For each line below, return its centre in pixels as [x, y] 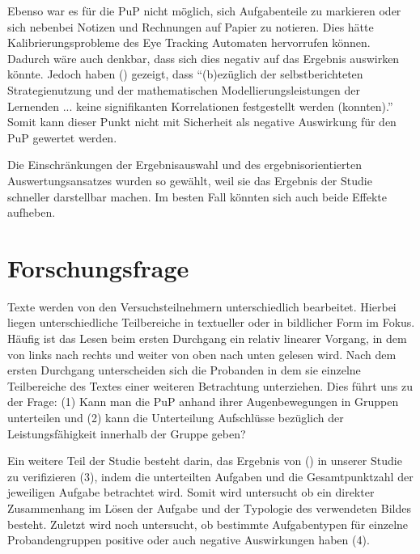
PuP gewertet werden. [62, 137]
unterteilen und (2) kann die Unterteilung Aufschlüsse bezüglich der [176, 417]
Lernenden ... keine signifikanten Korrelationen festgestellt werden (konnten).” [200, 106]
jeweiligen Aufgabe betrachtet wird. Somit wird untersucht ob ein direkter [191, 492]
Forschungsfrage [98, 267]
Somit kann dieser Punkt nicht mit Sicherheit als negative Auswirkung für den [202, 122]
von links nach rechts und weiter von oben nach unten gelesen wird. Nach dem [202, 354]
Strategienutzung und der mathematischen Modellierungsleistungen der [184, 89]
